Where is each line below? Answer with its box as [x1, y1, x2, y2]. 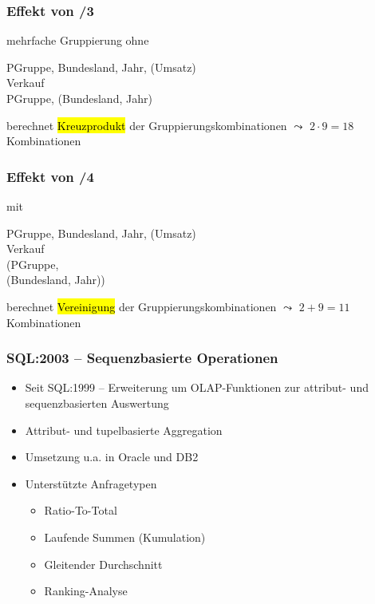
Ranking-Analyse [44, 582, 128, 599]
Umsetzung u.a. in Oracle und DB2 [25, 448, 199, 465]
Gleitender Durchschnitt [44, 555, 163, 572]
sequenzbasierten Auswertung [25, 394, 169, 411]
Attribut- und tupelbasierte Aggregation [25, 421, 223, 438]
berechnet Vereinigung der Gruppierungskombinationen [6, 298, 277, 314]
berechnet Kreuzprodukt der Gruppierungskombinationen [6, 116, 287, 133]
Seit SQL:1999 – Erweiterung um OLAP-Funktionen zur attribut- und [25, 379, 369, 396]
